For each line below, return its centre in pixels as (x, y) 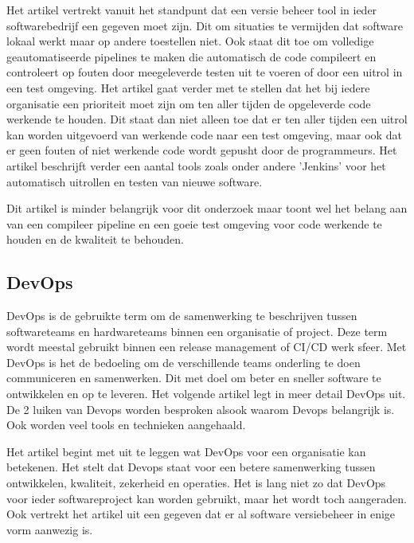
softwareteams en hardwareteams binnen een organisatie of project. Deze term (197, 331)
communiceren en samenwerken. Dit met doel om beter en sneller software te (194, 378)
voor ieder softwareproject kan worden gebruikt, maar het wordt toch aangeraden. (207, 498)
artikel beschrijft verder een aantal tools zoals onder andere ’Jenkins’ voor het (196, 165)
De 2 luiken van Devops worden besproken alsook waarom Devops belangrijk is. (201, 409)
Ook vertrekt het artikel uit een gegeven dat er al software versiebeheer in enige (201, 514)
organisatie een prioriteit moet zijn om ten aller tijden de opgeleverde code (189, 103)
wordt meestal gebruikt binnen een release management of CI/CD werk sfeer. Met (207, 347)
